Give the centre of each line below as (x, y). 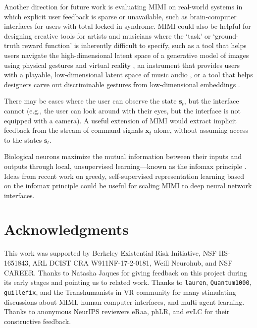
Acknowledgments (66, 229)
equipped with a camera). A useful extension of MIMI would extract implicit (121, 120)
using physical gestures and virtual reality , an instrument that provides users (122, 65)
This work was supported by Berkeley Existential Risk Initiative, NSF (110, 253)
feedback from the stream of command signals (74, 130)
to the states (23, 139)
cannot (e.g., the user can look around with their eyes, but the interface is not (122, 110)
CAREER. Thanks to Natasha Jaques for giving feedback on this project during (126, 272)
